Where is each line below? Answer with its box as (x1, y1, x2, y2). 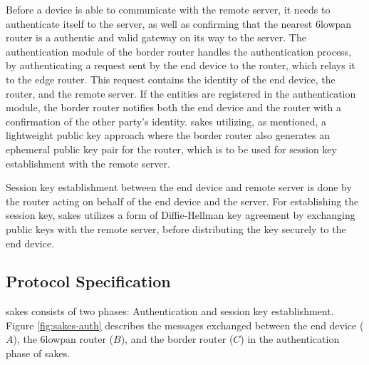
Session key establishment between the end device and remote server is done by (6, 180, 352, 195)
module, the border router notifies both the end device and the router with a (6, 100, 341, 115)
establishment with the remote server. (6, 155, 170, 170)
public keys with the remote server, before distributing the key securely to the (6, 221, 346, 236)
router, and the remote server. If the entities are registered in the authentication (6, 86, 356, 101)
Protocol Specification (6, 270, 171, 292)
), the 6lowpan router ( (13, 331, 113, 346)
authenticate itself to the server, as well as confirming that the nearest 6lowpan (6, 16, 352, 31)
